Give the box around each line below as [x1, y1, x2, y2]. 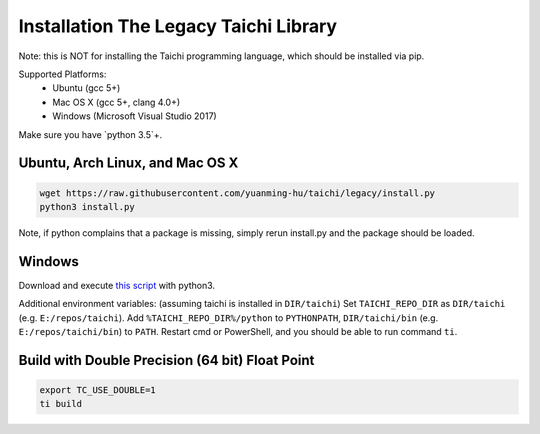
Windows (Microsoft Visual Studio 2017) [52, 110, 217, 122]
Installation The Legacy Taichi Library [18, 15, 338, 37]
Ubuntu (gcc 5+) [52, 82, 121, 94]
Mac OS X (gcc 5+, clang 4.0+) [52, 96, 181, 108]
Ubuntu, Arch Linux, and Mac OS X [18, 155, 239, 172]
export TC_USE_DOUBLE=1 [39, 384, 157, 395]
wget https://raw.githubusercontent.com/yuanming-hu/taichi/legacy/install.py [39, 187, 435, 199]
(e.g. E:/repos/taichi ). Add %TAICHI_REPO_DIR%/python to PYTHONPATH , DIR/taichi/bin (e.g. [18, 311, 439, 324]
